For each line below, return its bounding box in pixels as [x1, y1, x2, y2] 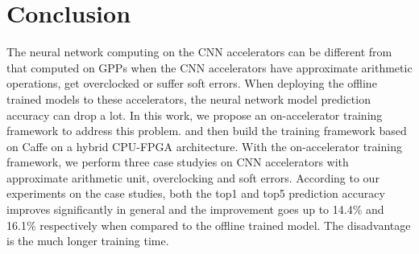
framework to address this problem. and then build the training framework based [6, 122, 407, 139]
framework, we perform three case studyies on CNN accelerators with [6, 154, 349, 170]
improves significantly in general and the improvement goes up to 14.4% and [6, 201, 384, 218]
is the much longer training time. [6, 232, 169, 249]
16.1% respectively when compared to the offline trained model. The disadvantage [6, 216, 411, 233]
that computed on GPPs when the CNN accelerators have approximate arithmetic [6, 59, 413, 76]
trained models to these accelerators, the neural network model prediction [6, 90, 371, 107]
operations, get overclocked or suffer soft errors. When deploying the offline [6, 75, 377, 92]
